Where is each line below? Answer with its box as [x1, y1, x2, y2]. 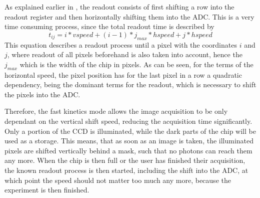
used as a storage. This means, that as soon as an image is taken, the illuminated [4, 135, 254, 146]
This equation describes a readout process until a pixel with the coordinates [4, 39, 237, 50]
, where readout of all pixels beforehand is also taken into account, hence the [7, 49, 242, 60]
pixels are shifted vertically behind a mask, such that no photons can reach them [4, 145, 252, 155]
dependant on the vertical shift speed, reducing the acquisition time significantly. [4, 115, 252, 126]
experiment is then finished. [4, 184, 89, 195]
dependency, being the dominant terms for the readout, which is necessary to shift [4, 79, 256, 90]
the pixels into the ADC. [4, 89, 80, 99]
